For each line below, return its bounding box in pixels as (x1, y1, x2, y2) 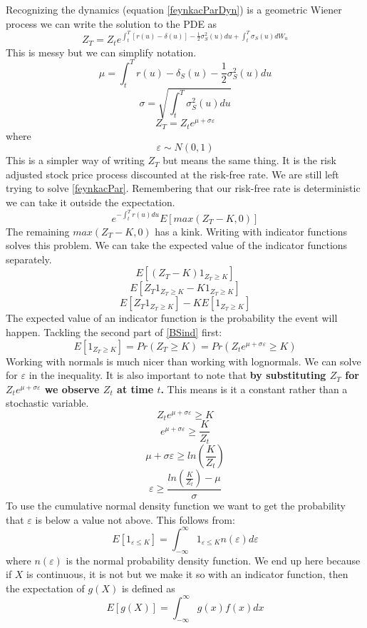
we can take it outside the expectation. (6, 195, 175, 209)
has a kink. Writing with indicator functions (155, 223, 348, 238)
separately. (6, 251, 52, 266)
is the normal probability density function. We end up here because (66, 552, 361, 567)
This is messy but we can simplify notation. (6, 44, 197, 59)
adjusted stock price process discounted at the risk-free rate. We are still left (6, 166, 339, 181)
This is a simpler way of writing (6, 153, 145, 168)
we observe (44, 381, 100, 396)
